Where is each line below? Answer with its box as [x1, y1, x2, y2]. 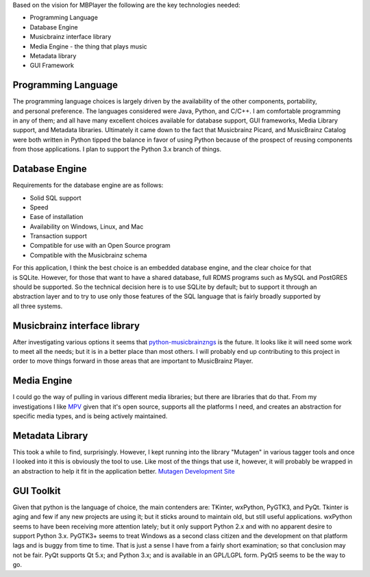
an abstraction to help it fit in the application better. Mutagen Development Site [12, 467, 236, 475]
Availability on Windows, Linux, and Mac [29, 222, 144, 231]
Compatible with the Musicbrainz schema [29, 251, 147, 259]
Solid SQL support [29, 194, 82, 202]
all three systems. [12, 302, 63, 310]
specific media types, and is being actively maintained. [12, 412, 168, 420]
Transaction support [29, 232, 87, 240]
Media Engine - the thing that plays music [29, 42, 147, 51]
